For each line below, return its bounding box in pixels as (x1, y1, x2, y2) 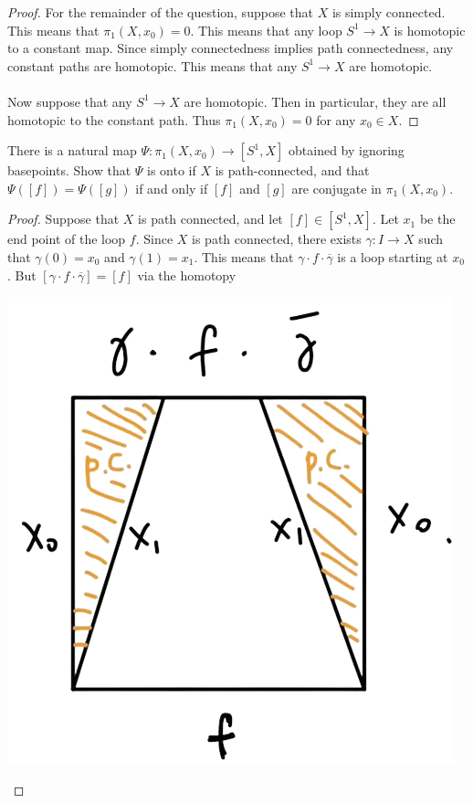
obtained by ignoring (289, 141, 405, 160)
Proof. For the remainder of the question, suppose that (7, 3, 313, 21)
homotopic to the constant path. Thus (7, 110, 221, 129)
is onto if (147, 161, 196, 180)
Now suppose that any (7, 91, 132, 111)
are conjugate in (291, 178, 382, 197)
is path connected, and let (138, 209, 283, 228)
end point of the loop (7, 229, 126, 248)
